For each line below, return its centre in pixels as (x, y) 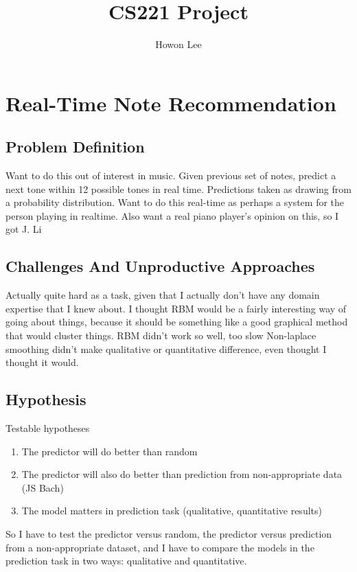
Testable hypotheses (48, 428)
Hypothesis (46, 399)
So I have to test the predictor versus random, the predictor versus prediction (169, 534)
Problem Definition (75, 147)
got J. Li (24, 229)
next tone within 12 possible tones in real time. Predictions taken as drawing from (178, 188)
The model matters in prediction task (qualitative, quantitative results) (172, 511)
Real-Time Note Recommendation (171, 103)
